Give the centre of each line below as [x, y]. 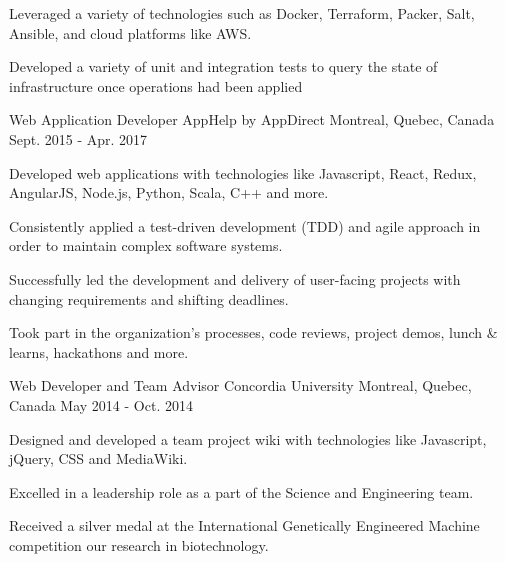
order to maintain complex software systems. [146, 245]
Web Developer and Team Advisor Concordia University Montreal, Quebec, [240, 385]
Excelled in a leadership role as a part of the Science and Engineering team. [241, 491]
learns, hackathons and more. [99, 351]
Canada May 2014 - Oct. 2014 [101, 404]
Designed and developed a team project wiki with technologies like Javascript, [248, 438]
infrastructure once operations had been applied [156, 85]
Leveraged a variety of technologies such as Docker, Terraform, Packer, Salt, [242, 13]
